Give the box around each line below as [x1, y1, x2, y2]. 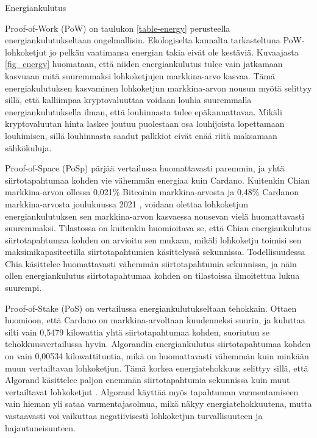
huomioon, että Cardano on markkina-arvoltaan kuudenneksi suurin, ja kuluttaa [5, 314, 305, 326]
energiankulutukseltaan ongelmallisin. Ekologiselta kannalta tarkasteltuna [5, 34, 280, 46]
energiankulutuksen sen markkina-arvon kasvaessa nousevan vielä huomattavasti [5, 209, 305, 222]
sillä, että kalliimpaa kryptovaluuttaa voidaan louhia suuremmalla [5, 93, 252, 106]
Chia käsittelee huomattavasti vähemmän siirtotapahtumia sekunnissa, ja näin [5, 257, 297, 270]
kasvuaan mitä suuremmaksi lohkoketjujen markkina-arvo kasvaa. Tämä [5, 69, 276, 82]
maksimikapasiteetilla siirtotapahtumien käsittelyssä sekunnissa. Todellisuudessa [5, 245, 305, 258]
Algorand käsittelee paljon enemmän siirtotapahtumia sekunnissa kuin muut [5, 373, 290, 386]
